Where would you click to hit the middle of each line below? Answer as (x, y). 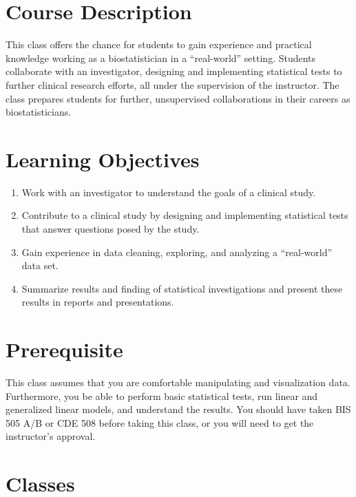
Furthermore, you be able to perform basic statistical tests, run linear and (162, 395)
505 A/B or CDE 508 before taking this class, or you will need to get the (160, 422)
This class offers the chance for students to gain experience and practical (159, 44)
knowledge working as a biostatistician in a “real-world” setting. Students (161, 57)
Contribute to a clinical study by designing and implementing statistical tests (185, 215)
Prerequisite (64, 349)
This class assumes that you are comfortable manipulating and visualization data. (178, 382)
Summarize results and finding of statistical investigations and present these (182, 288)
